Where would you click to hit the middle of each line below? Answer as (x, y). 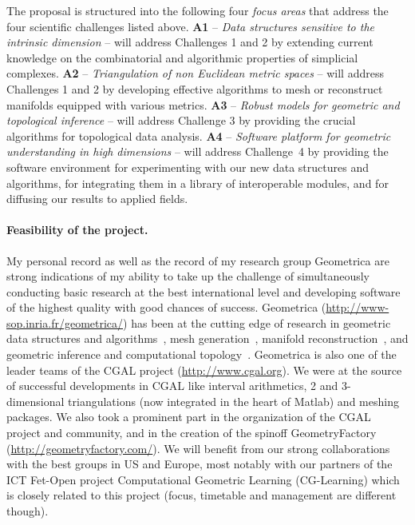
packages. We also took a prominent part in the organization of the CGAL (189, 417)
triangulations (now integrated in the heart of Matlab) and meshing (233, 401)
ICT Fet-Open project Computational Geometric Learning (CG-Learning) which (203, 479)
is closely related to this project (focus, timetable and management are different (202, 495)
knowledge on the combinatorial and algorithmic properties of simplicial (182, 57)
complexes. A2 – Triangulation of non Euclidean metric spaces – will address (195, 73)
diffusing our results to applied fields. (97, 199)
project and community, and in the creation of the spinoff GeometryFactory (192, 433)
